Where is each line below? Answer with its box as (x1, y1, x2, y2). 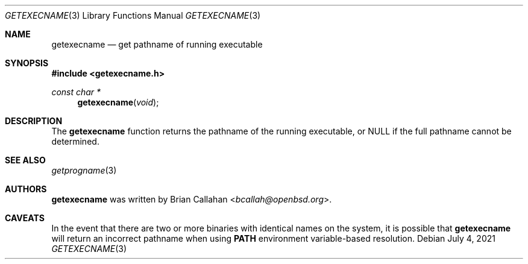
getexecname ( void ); (77, 97, 159, 107)
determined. (51, 136, 99, 146)
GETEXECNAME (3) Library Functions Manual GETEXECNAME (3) (5, 10, 261, 20)
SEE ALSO (5, 155, 46, 165)
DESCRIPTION (5, 116, 63, 126)
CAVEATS (5, 213, 45, 223)
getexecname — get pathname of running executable (51, 39, 263, 49)
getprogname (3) (51, 165, 117, 175)
